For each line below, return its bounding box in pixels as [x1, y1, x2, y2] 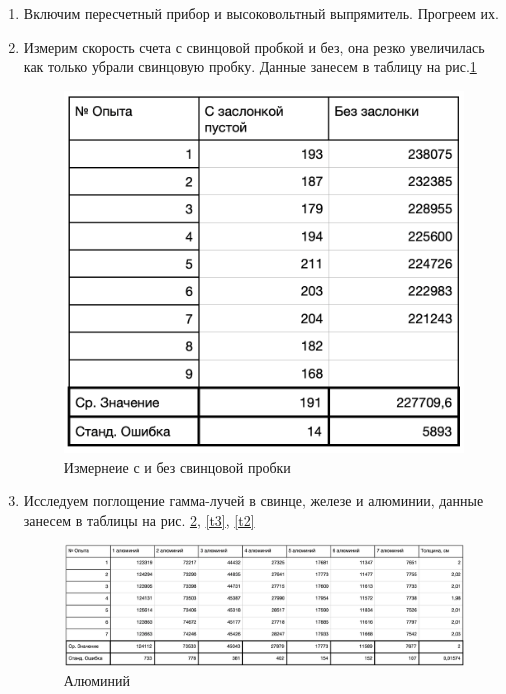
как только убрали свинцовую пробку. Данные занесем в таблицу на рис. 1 [23, 56, 477, 77]
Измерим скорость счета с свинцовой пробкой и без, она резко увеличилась [23, 36, 485, 57]
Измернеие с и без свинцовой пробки [63, 456, 291, 477]
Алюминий [63, 669, 130, 690]
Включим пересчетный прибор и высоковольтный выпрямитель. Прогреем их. [23, 3, 499, 23]
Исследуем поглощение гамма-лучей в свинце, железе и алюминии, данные [23, 490, 484, 511]
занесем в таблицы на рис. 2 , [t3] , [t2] [23, 509, 255, 530]
